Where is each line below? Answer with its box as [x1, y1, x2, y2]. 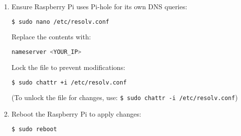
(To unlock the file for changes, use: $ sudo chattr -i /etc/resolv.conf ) [11, 92, 238, 102]
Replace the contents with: [11, 32, 91, 42]
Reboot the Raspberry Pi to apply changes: [11, 109, 141, 119]
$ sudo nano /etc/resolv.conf [11, 18, 110, 25]
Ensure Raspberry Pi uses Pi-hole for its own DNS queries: [11, 1, 187, 11]
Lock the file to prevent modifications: [11, 62, 126, 72]
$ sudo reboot [11, 125, 57, 133]
